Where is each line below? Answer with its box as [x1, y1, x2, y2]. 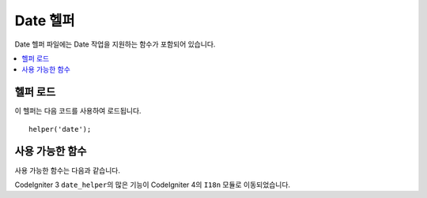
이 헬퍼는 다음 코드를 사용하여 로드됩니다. [14, 106, 142, 116]
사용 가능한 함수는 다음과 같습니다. [14, 166, 120, 175]
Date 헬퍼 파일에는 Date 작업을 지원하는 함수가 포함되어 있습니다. [14, 39, 216, 49]
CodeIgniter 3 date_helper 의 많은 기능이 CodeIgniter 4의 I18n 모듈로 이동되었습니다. [14, 180, 291, 189]
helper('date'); [28, 125, 92, 133]
